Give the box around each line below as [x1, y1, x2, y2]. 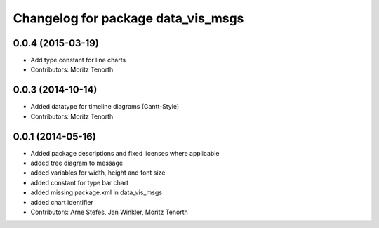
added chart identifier [30, 198, 94, 206]
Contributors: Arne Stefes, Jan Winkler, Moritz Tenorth [30, 208, 189, 216]
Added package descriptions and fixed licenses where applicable [30, 149, 220, 157]
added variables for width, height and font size [30, 168, 166, 177]
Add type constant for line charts [30, 56, 126, 65]
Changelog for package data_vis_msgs [13, 11, 244, 26]
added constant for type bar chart [30, 178, 129, 187]
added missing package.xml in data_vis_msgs [30, 188, 163, 196]
